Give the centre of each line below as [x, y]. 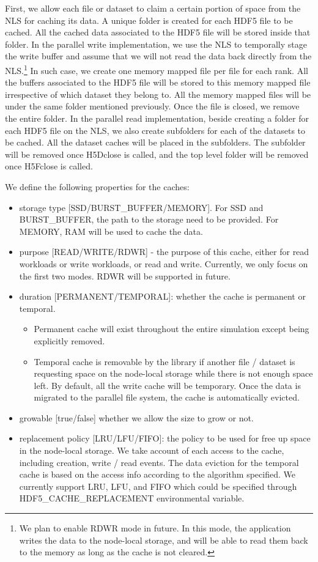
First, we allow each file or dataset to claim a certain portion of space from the [153, 8]
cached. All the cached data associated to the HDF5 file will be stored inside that [158, 32]
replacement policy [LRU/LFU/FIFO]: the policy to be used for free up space [165, 438]
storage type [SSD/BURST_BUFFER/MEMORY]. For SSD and [141, 207]
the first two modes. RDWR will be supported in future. [125, 275]
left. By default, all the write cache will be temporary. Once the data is [167, 385]
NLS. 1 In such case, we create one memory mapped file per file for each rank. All [157, 69]
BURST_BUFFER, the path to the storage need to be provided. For [149, 219]
